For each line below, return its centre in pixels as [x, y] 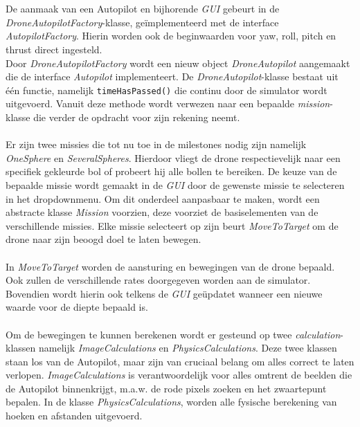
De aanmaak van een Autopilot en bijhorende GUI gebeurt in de [143, 9]
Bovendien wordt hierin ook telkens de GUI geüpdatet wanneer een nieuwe [164, 293]
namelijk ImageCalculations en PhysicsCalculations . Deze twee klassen [188, 348]
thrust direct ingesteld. [54, 49]
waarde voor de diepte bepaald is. [77, 307]
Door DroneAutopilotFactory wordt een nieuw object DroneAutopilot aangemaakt [178, 63]
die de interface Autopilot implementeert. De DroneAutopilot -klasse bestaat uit [172, 76]
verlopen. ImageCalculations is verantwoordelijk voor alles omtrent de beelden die [179, 375]
